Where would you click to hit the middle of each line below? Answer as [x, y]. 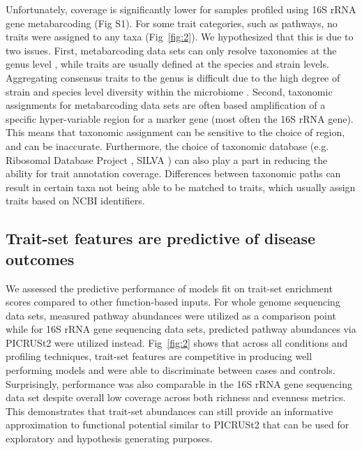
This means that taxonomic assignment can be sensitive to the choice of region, [175, 132]
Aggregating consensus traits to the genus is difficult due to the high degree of [173, 77]
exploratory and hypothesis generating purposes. [109, 438]
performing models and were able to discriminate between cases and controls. [171, 370]
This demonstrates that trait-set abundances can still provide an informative [169, 411]
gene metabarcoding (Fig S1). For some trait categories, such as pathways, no [172, 23]
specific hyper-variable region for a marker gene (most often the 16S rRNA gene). [180, 118]
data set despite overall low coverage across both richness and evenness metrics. [176, 397]
